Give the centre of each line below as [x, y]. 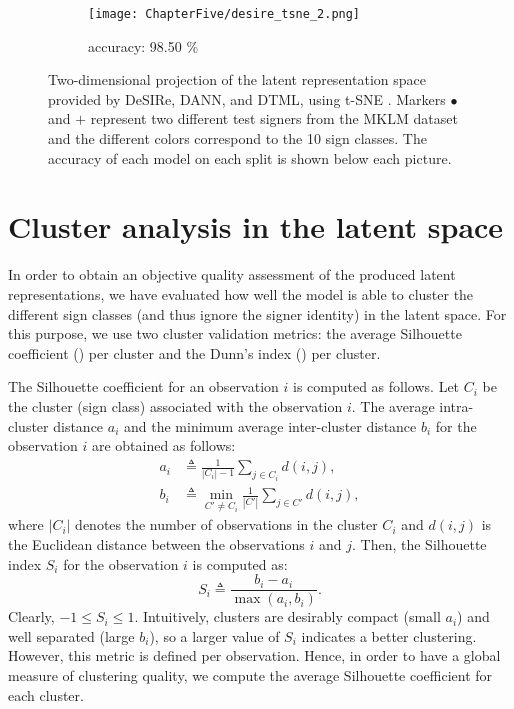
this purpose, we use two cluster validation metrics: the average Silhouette [235, 333]
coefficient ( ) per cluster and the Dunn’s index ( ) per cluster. [194, 352]
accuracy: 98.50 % [143, 45]
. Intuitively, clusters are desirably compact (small [287, 616]
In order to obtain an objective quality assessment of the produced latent [232, 274]
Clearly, [31, 616]
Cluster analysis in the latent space [256, 226]
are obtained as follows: [163, 445]
